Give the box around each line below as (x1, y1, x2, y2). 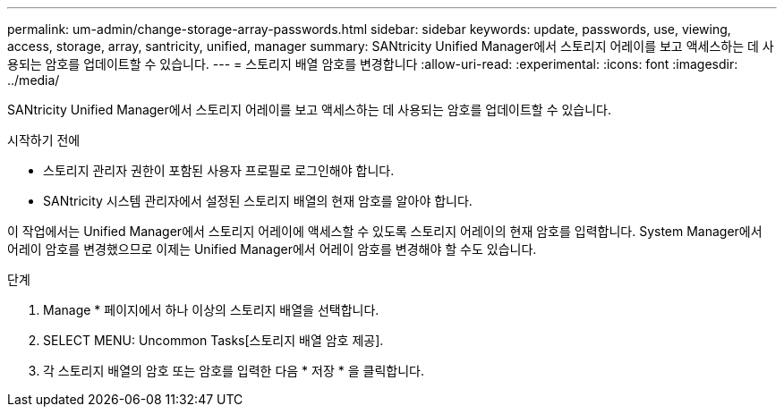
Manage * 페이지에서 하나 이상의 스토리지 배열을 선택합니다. (43, 302, 379, 317)
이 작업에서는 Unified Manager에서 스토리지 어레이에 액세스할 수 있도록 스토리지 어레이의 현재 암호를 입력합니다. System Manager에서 (7, 224, 763, 239)
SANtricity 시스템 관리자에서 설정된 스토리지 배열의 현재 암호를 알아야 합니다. (43, 193, 473, 208)
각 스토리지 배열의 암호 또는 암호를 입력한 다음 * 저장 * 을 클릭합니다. (43, 363, 424, 378)
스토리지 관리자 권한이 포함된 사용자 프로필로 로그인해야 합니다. (43, 163, 395, 178)
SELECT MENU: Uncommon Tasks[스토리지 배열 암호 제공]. (43, 333, 384, 348)
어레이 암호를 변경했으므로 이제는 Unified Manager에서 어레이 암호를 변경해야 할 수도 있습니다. (7, 241, 537, 257)
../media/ (7, 72, 60, 88)
